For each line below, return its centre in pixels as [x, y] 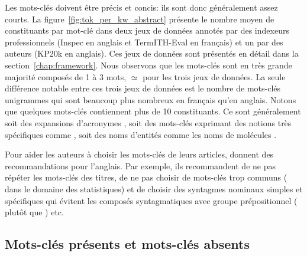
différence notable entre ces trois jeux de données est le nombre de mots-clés [143, 88]
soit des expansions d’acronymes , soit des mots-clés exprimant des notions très [148, 122]
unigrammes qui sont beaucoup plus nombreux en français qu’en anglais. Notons [151, 99]
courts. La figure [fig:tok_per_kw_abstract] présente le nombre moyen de [140, 19]
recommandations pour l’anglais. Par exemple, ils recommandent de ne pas [140, 165]
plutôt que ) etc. [34, 212]
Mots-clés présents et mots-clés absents [127, 244]
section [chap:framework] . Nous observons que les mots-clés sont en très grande [148, 65]
